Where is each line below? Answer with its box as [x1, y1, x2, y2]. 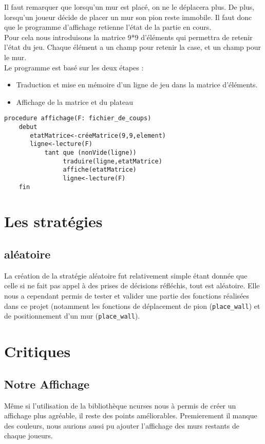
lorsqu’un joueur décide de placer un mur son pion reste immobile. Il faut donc [4, 11, 252, 22]
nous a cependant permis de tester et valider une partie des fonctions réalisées [4, 290, 250, 301]
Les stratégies [4, 211, 103, 232]
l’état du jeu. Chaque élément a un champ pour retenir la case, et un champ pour [4, 42, 261, 52]
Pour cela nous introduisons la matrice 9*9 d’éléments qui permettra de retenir [4, 31, 253, 42]
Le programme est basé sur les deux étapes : [4, 62, 144, 72]
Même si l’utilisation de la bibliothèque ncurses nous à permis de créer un [4, 400, 236, 411]
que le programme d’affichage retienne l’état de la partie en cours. [4, 22, 212, 32]
